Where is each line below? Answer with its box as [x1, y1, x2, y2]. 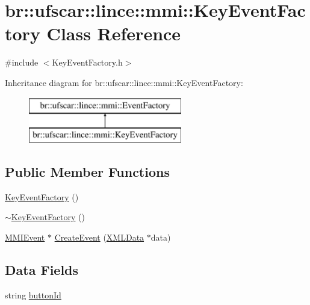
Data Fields [5, 260, 79, 279]
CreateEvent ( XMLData [54, 231, 144, 244]
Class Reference [46, 21, 181, 46]
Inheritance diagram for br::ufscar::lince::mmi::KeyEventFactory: [5, 76, 243, 88]
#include [5, 56, 39, 69]
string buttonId [5, 288, 61, 301]
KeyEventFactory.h [52, 56, 123, 69]
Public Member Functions [5, 162, 170, 181]
